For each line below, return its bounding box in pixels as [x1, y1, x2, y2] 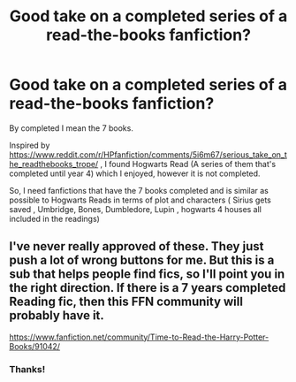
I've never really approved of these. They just [9, 239, 264, 254]
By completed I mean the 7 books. [9, 122, 134, 134]
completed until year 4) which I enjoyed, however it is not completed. [9, 168, 261, 179]
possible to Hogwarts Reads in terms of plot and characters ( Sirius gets [9, 195, 271, 205]
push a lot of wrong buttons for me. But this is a [9, 253, 275, 268]
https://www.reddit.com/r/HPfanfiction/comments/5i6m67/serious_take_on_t [9, 149, 287, 160]
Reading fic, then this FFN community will [9, 294, 243, 309]
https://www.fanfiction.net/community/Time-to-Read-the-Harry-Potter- [9, 332, 269, 342]
